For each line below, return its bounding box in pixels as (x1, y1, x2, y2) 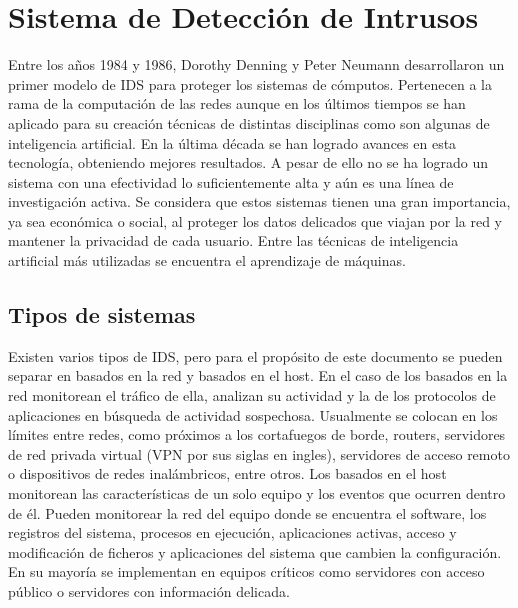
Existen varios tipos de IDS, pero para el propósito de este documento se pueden (8, 345, 503, 366)
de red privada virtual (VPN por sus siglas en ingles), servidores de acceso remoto (8, 443, 510, 464)
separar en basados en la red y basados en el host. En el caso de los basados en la (8, 365, 508, 386)
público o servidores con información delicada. (8, 580, 290, 601)
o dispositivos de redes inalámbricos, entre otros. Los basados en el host (8, 463, 447, 484)
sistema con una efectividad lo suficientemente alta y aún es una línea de (8, 171, 454, 192)
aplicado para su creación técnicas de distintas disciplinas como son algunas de (8, 112, 490, 133)
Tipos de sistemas (8, 299, 196, 330)
